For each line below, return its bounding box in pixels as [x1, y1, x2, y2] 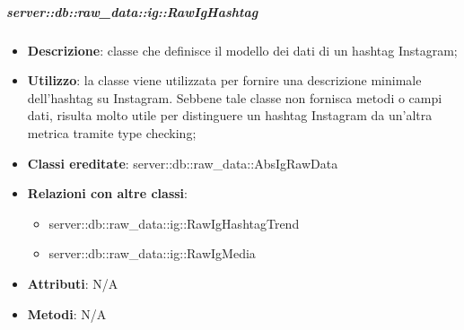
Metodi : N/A [27, 304, 107, 323]
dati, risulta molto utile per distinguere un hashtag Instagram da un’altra [27, 106, 433, 125]
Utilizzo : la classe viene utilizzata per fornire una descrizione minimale [27, 71, 422, 90]
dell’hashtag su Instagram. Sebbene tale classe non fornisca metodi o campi [27, 88, 442, 107]
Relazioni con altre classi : [27, 184, 188, 203]
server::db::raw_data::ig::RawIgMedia [48, 244, 256, 263]
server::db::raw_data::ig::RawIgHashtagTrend [48, 213, 300, 232]
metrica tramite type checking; [27, 123, 197, 142]
